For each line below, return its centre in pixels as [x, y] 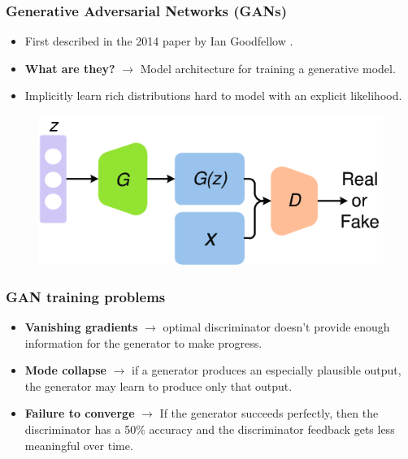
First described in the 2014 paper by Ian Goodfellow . [159, 41]
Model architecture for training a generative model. [268, 68]
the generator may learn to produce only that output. [158, 385]
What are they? [70, 68]
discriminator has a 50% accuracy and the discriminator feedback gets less [210, 429]
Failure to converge [80, 413]
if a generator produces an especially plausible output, [266, 370]
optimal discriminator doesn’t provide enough [276, 326]
